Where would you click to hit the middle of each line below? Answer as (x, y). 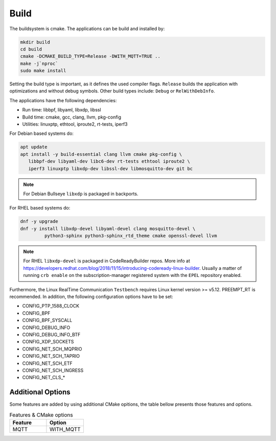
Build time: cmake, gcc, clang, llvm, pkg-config (72, 117)
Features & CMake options (41, 415)
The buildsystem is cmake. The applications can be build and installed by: (87, 29)
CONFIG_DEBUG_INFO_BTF (51, 334)
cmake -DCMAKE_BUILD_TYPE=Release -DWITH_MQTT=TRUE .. (90, 56)
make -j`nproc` (39, 63)
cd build (31, 49)
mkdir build (35, 42)
